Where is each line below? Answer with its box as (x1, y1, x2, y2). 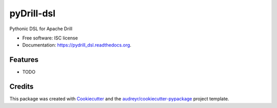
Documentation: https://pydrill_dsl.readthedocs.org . (22, 42, 132, 48)
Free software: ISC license (22, 35, 78, 41)
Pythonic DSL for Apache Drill (9, 26, 73, 32)
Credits (9, 82, 34, 91)
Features (9, 55, 38, 64)
